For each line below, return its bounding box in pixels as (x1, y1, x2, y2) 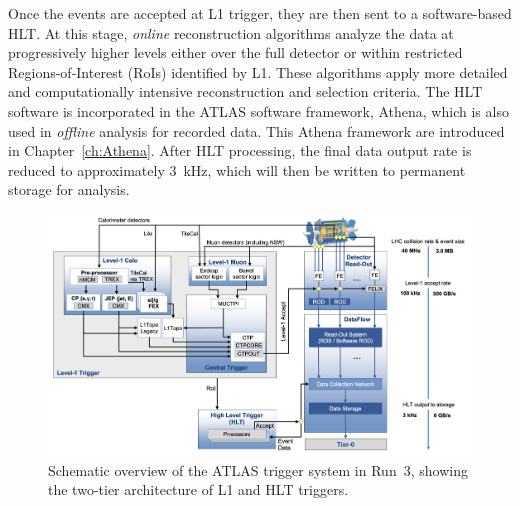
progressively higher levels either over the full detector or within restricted (8, 42, 463, 63)
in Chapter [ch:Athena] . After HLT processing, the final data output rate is (8, 140, 472, 161)
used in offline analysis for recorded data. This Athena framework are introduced (8, 120, 505, 141)
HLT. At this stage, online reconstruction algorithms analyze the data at (8, 22, 454, 43)
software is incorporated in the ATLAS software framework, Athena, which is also (8, 100, 509, 121)
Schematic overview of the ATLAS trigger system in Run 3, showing (48, 459, 468, 480)
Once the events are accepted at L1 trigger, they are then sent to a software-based (8, 3, 512, 23)
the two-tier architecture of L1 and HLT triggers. (48, 479, 349, 500)
